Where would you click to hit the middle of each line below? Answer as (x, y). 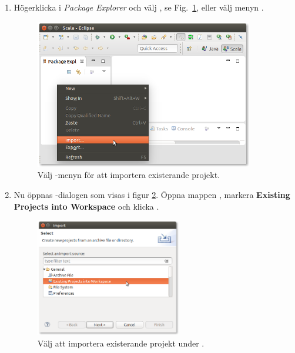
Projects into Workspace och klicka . (86, 206)
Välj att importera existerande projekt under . (121, 343)
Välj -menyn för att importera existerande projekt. (129, 175)
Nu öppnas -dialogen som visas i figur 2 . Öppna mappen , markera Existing (152, 194)
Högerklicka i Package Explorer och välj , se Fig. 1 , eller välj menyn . (139, 7)
